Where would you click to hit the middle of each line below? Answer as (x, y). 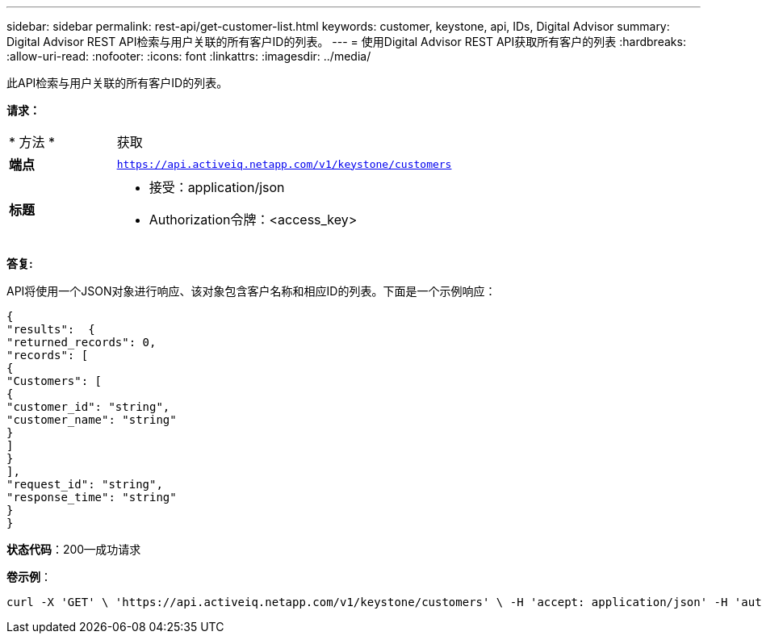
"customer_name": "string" (92, 420)
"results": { (51, 329)
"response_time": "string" (92, 497)
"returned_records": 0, (82, 342)
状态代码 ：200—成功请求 (74, 549)
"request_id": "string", (85, 484)
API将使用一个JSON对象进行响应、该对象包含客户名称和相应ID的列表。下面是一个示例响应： (251, 291)
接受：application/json (217, 187)
